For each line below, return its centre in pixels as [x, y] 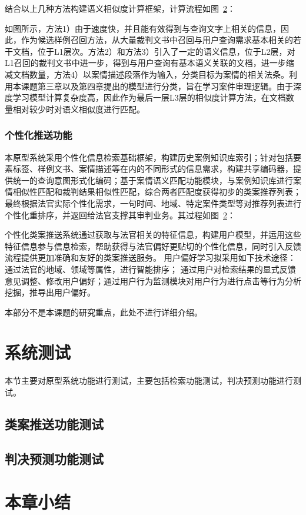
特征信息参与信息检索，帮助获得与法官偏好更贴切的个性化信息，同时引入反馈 [153, 246]
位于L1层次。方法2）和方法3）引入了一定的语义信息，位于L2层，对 [166, 51]
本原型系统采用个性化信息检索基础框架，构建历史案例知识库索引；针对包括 [149, 157]
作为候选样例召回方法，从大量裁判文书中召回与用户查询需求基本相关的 [157, 40]
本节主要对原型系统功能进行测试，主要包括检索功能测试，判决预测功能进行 [149, 381]
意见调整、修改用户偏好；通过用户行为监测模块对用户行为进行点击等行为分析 [153, 280]
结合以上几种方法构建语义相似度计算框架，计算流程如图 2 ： [120, 8]
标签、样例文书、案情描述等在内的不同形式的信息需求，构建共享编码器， [153, 169]
